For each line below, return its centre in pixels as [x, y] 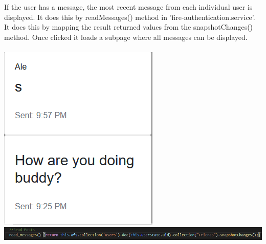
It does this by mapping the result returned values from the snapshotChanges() [129, 27]
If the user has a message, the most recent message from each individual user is [128, 7]
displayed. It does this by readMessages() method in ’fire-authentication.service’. [130, 17]
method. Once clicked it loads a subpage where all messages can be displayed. [126, 37]
